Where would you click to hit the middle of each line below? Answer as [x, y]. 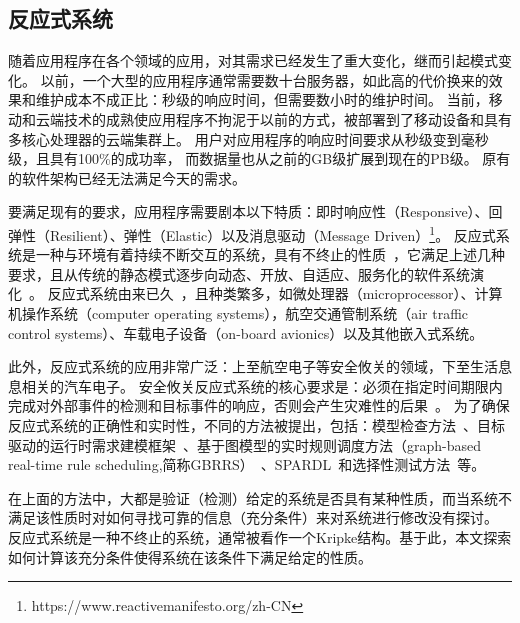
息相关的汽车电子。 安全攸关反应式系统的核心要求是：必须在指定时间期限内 [255, 385]
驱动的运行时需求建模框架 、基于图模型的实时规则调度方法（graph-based [245, 444]
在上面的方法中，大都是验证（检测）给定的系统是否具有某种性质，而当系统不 [260, 497]
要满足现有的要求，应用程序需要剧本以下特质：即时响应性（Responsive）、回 [255, 211]
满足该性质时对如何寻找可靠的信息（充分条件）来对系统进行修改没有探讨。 [253, 517]
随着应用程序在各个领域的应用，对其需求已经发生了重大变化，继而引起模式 [253, 60]
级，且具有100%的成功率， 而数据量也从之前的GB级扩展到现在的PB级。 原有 [259, 158]
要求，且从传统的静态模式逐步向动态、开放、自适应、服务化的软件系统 [239, 273]
